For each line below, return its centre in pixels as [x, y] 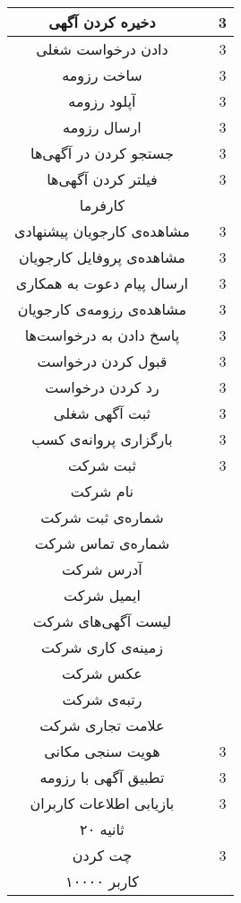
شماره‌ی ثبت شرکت [102, 517]
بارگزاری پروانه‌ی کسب [102, 439]
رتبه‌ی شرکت [102, 699]
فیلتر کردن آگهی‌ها [102, 179]
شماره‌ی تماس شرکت [102, 543]
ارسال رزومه [102, 127]
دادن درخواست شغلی [102, 49]
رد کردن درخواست [102, 387]
